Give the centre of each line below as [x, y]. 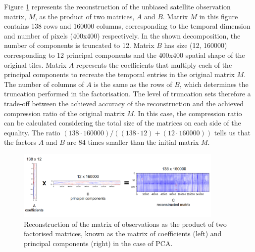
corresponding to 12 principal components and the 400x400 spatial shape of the [125, 55]
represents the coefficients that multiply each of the [154, 64]
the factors [20, 142]
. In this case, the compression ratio [188, 113]
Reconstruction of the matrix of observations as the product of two [125, 224]
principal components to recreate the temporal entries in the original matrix [119, 74]
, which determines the [214, 84]
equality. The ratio [32, 132]
